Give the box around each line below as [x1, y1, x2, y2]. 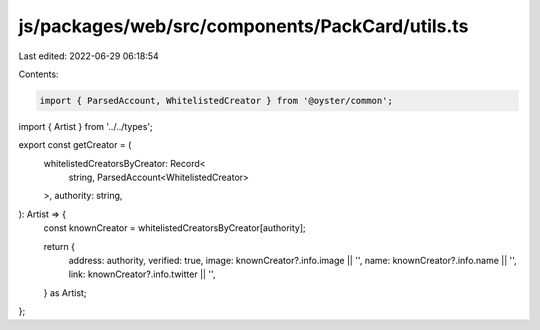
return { [43, 240, 75, 252]
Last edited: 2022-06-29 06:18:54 [18, 50, 159, 62]
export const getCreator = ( [18, 139, 132, 151]
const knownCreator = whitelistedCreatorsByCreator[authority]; [43, 222, 306, 234]
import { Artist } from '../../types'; [18, 120, 154, 132]
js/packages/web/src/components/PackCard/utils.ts [18, 15, 469, 37]
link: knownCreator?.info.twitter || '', [68, 268, 216, 280]
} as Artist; [43, 286, 87, 299]
